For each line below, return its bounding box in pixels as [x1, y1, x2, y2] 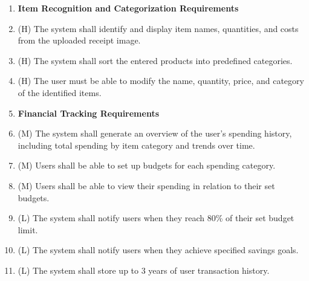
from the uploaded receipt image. [18, 34, 141, 47]
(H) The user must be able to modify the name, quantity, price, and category [18, 74, 304, 87]
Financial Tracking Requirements [18, 106, 160, 119]
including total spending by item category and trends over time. [18, 138, 255, 151]
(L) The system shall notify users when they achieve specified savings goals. [18, 244, 299, 256]
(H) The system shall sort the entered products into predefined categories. [18, 54, 293, 66]
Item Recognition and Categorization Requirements [18, 2, 239, 14]
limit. [18, 223, 38, 236]
